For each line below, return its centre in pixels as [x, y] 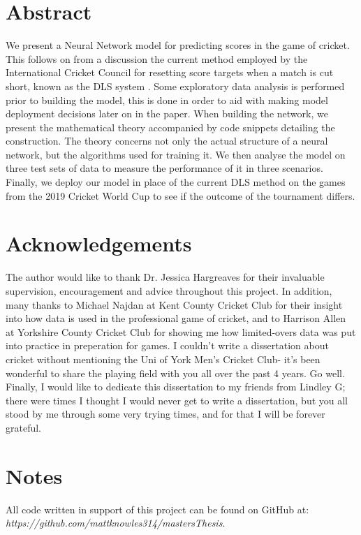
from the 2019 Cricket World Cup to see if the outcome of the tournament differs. [180, 195]
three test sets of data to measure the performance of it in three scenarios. [164, 168]
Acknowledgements [99, 243]
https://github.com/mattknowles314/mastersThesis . [116, 523]
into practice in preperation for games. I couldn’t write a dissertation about [167, 345]
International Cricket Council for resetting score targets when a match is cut [170, 72]
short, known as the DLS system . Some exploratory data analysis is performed [175, 86]
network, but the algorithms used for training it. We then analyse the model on [176, 154]
